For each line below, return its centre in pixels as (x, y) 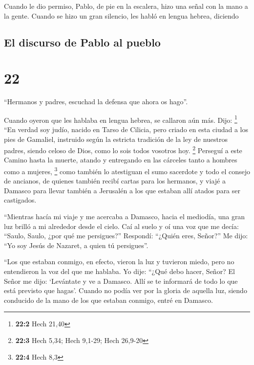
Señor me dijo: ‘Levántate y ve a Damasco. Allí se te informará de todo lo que (121, 281)
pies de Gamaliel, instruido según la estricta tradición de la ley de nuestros (116, 139)
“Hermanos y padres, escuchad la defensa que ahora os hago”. (96, 102)
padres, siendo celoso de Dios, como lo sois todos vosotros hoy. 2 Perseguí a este (123, 149)
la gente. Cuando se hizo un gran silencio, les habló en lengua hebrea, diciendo (121, 15)
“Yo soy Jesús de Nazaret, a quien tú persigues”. (76, 245)
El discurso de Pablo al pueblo (82, 42)
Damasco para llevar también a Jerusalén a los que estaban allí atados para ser (122, 190)
